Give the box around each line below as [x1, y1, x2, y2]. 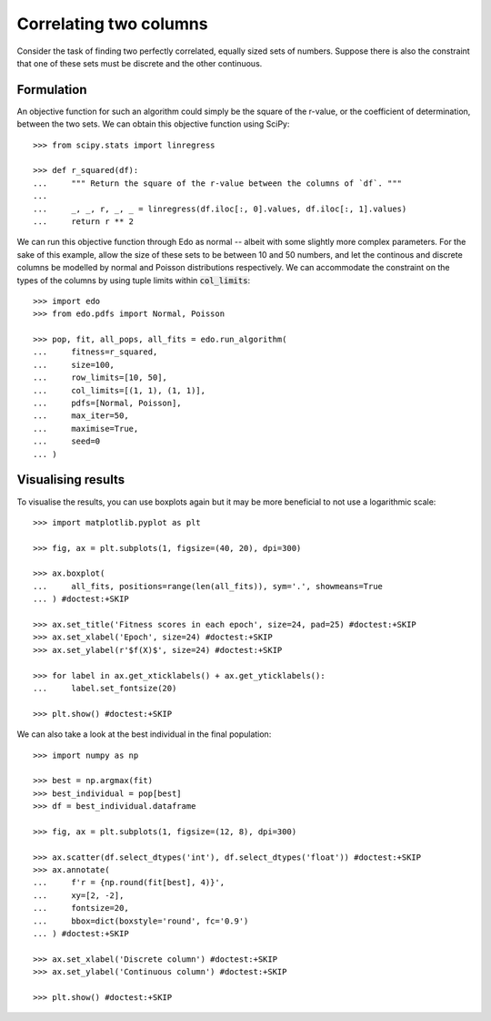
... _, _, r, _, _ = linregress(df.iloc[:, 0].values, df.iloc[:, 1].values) [33, 203, 407, 214]
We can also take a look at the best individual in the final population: [16, 729, 272, 740]
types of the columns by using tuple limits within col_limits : [16, 274, 250, 286]
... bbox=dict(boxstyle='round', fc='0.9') [33, 915, 249, 926]
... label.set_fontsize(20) [33, 683, 177, 693]
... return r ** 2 [33, 216, 135, 227]
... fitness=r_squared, [33, 347, 158, 357]
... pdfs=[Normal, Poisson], [33, 398, 182, 409]
